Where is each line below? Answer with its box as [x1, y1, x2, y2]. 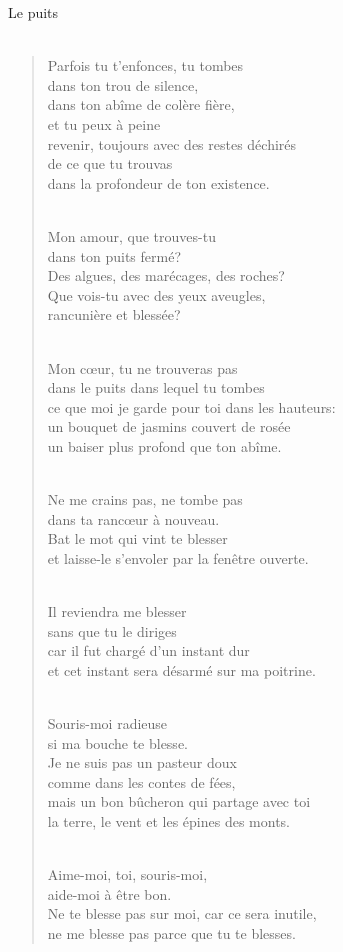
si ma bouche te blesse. [47, 732, 188, 753]
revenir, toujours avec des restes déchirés [47, 133, 297, 154]
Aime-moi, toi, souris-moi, [47, 864, 208, 885]
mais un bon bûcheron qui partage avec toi [47, 791, 311, 812]
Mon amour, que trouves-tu [47, 225, 216, 246]
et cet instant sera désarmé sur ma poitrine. [47, 659, 316, 680]
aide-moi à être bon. [47, 883, 172, 904]
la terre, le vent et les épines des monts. [47, 810, 291, 831]
